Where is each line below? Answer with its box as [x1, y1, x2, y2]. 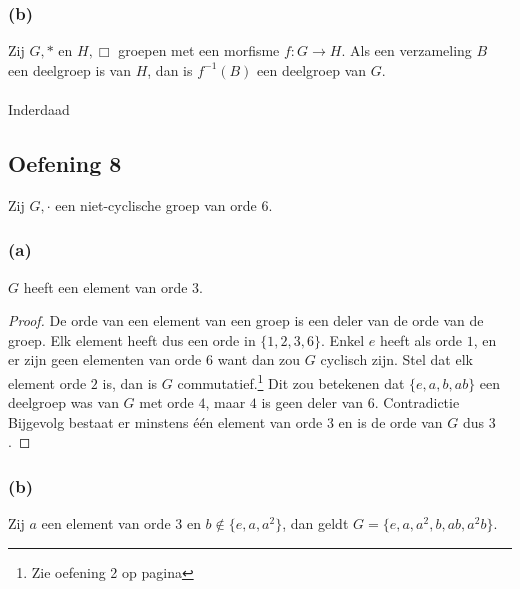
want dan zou [217, 349, 301, 370]
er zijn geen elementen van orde [8, 349, 202, 370]
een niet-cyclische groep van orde [55, 194, 257, 215]
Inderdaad [8, 99, 70, 119]
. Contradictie [374, 392, 460, 413]
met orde [139, 392, 194, 413]
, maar [205, 392, 246, 413]
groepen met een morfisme [118, 40, 280, 61]
